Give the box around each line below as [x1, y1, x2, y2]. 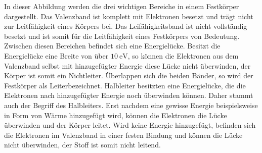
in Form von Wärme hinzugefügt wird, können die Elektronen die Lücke [4, 110, 227, 120]
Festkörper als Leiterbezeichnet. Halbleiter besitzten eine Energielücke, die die [4, 80, 246, 90]
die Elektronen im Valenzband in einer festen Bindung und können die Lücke [4, 129, 243, 140]
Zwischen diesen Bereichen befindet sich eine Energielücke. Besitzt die [4, 40, 221, 51]
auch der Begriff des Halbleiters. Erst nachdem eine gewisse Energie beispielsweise [4, 99, 258, 110]
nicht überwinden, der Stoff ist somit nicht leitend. [4, 139, 161, 150]
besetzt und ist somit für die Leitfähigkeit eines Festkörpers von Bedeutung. [4, 30, 240, 41]
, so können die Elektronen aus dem [127, 50, 239, 61]
